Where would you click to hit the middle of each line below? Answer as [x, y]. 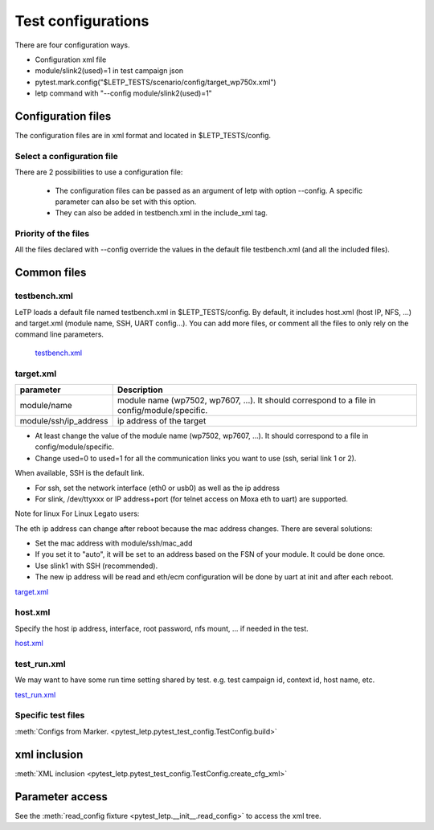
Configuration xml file [71, 59]
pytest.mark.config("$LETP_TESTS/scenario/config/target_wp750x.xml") [156, 82]
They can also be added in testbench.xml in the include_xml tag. [162, 213]
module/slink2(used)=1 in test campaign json [109, 71]
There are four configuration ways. [72, 45]
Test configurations [82, 21]
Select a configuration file [66, 156]
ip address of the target [162, 420]
